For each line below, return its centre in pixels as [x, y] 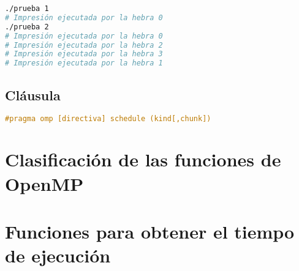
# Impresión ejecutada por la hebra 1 [84, 63]
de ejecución [58, 255]
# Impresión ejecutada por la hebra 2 [84, 45]
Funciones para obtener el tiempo [150, 231]
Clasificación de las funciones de [143, 159]
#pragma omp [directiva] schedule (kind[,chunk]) [108, 119]
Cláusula [33, 95]
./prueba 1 [27, 9]
